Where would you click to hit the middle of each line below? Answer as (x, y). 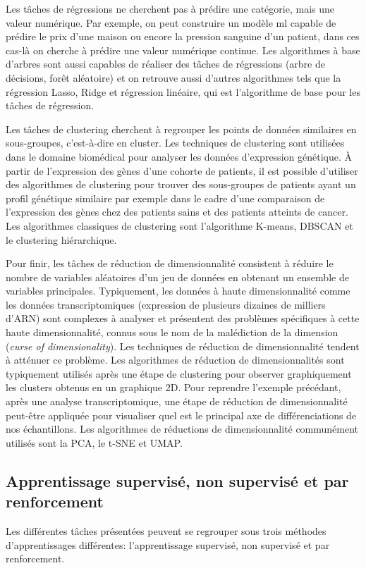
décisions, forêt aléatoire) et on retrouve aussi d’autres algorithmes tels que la (173, 77)
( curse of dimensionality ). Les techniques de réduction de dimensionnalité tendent (183, 346)
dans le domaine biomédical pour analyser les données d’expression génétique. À (179, 156)
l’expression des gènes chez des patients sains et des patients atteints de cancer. (177, 212)
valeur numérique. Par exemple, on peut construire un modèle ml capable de (171, 22)
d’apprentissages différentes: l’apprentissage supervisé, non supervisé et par (168, 544)
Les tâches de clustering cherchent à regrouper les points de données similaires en (181, 129)
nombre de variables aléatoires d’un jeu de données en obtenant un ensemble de (177, 277)
